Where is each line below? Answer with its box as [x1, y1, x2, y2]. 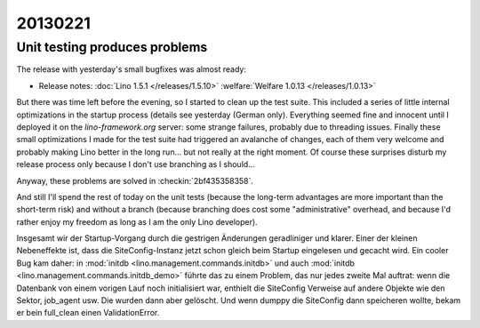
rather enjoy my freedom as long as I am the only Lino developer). [16, 216, 258, 227]
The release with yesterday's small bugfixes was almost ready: [16, 64, 246, 75]
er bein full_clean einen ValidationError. [16, 308, 160, 318]
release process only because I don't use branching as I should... [16, 159, 255, 170]
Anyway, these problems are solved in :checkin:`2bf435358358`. [16, 175, 253, 186]
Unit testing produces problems [16, 39, 208, 55]
